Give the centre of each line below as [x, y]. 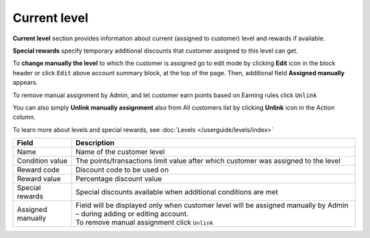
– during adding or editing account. [132, 214]
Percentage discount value [119, 179]
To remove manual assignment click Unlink [145, 222]
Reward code [38, 170]
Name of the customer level [120, 152]
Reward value [39, 179]
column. [24, 117]
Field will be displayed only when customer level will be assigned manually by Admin [212, 205]
